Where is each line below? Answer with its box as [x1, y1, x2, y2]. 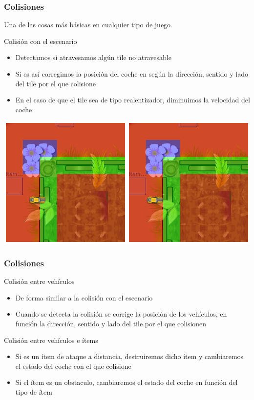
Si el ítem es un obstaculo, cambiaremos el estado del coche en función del [15, 377, 238, 387]
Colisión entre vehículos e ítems [4, 335, 98, 345]
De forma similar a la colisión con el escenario [15, 292, 153, 302]
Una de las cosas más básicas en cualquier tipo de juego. [4, 20, 173, 30]
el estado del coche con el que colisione [15, 360, 131, 371]
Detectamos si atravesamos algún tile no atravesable [15, 52, 171, 62]
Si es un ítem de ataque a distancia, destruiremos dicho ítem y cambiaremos [15, 351, 244, 361]
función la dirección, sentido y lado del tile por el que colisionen [15, 318, 207, 328]
